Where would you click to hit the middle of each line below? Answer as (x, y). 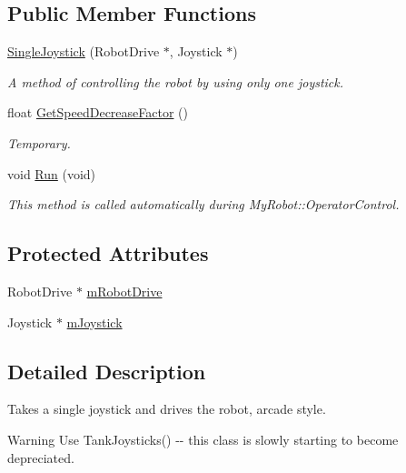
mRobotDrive (124, 291)
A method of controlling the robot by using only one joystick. (176, 81)
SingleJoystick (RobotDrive (84, 51)
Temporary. (39, 142)
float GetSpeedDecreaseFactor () (98, 112)
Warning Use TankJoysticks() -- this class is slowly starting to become (203, 439)
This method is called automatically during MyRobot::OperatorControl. (203, 204)
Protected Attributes (108, 253)
